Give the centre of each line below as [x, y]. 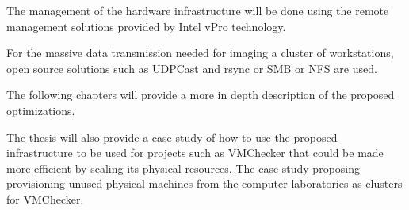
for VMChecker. [45, 199]
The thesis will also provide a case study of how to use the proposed [172, 137]
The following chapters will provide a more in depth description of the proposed [201, 95]
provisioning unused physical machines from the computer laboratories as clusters [204, 183]
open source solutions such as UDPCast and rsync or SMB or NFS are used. [192, 68]
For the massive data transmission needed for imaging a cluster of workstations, [200, 53]
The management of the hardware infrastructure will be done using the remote [198, 10]
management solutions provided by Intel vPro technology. [146, 26]
